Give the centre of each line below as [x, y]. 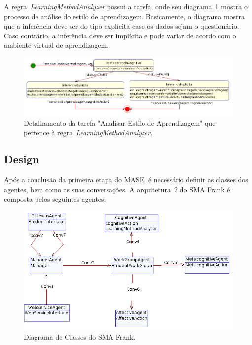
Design [22, 159]
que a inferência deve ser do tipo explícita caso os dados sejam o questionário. [122, 26]
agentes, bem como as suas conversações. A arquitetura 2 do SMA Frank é [117, 189]
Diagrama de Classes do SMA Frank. [80, 336]
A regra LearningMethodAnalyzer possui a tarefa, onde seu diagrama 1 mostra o [126, 6]
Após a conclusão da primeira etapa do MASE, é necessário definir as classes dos [126, 180]
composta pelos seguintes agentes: [55, 199]
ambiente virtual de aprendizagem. [56, 45]
